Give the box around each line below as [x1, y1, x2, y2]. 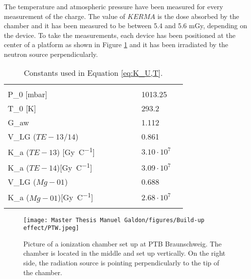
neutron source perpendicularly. [4, 49, 98, 59]
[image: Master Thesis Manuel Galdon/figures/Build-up [23, 216, 205, 224]
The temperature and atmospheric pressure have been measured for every [4, 1, 223, 11]
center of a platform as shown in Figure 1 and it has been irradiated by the [4, 39, 229, 50]
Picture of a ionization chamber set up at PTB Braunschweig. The [23, 238, 222, 248]
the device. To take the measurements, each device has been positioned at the [4, 30, 235, 40]
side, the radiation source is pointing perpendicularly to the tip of [23, 258, 219, 268]
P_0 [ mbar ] [8, 88, 48, 100]
